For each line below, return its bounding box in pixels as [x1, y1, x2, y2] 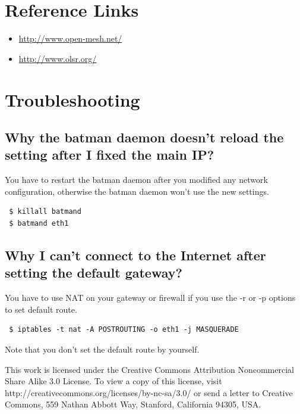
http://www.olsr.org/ [18, 52, 97, 64]
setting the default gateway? [5, 263, 182, 282]
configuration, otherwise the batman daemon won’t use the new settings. [5, 185, 269, 197]
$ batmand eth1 [9, 219, 69, 228]
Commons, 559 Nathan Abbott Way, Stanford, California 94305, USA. [5, 398, 261, 410]
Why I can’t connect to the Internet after [5, 246, 266, 264]
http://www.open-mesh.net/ [18, 32, 122, 45]
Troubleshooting [5, 87, 140, 111]
